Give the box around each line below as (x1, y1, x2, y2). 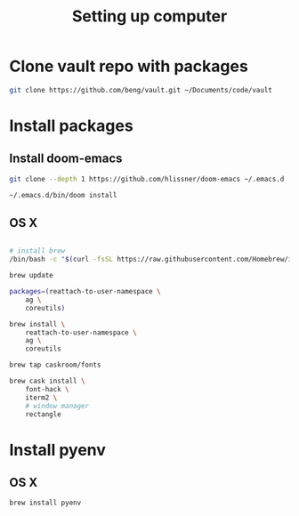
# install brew (9, 246, 66, 255)
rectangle (25, 409, 62, 419)
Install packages (9, 116, 133, 135)
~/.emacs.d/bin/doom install (9, 190, 117, 199)
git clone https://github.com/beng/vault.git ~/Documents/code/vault (9, 85, 273, 94)
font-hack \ (25, 384, 69, 393)
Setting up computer (71, 6, 228, 27)
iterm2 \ (25, 393, 58, 402)
